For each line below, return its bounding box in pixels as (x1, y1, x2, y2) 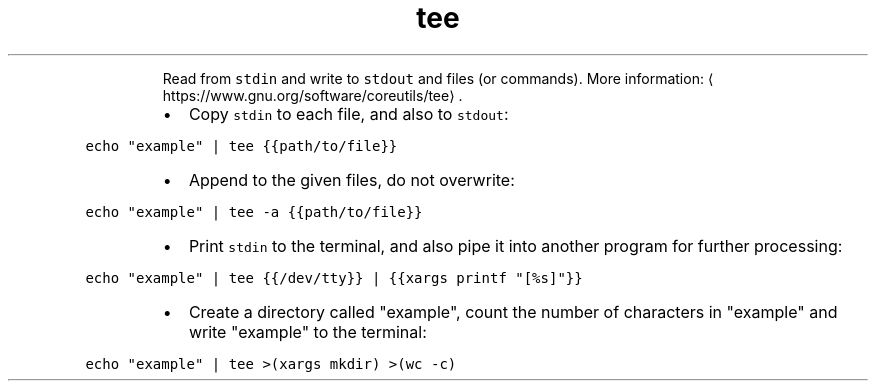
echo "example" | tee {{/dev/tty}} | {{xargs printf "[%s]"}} (85, 269, 583, 286)
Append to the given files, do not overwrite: (188, 169, 515, 190)
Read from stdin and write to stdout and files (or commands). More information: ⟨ (162, 69, 714, 87)
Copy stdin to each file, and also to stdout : (188, 103, 509, 124)
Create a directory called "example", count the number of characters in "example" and (188, 301, 838, 322)
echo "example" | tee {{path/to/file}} (85, 137, 398, 154)
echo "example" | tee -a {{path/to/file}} (85, 203, 423, 220)
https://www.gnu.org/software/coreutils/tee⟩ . (162, 86, 463, 104)
